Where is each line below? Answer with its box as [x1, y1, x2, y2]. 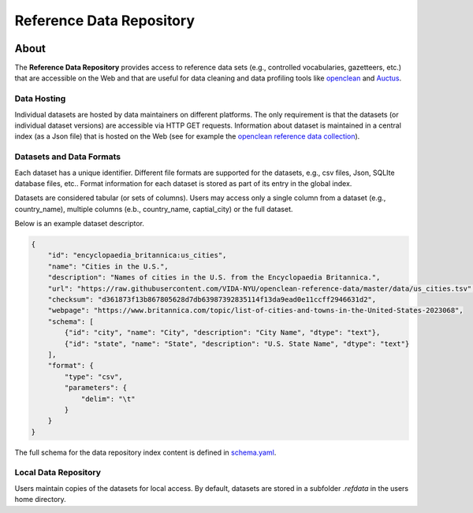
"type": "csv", [64, 372, 124, 381]
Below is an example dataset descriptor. [14, 219, 145, 229]
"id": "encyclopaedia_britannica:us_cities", [47, 251, 227, 260]
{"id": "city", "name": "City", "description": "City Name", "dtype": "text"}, [64, 328, 381, 337]
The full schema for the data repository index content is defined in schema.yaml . [14, 448, 277, 457]
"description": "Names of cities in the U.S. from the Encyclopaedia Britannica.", [47, 273, 381, 282]
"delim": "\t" [80, 394, 136, 403]
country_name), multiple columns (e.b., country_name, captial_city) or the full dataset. [14, 204, 293, 214]
